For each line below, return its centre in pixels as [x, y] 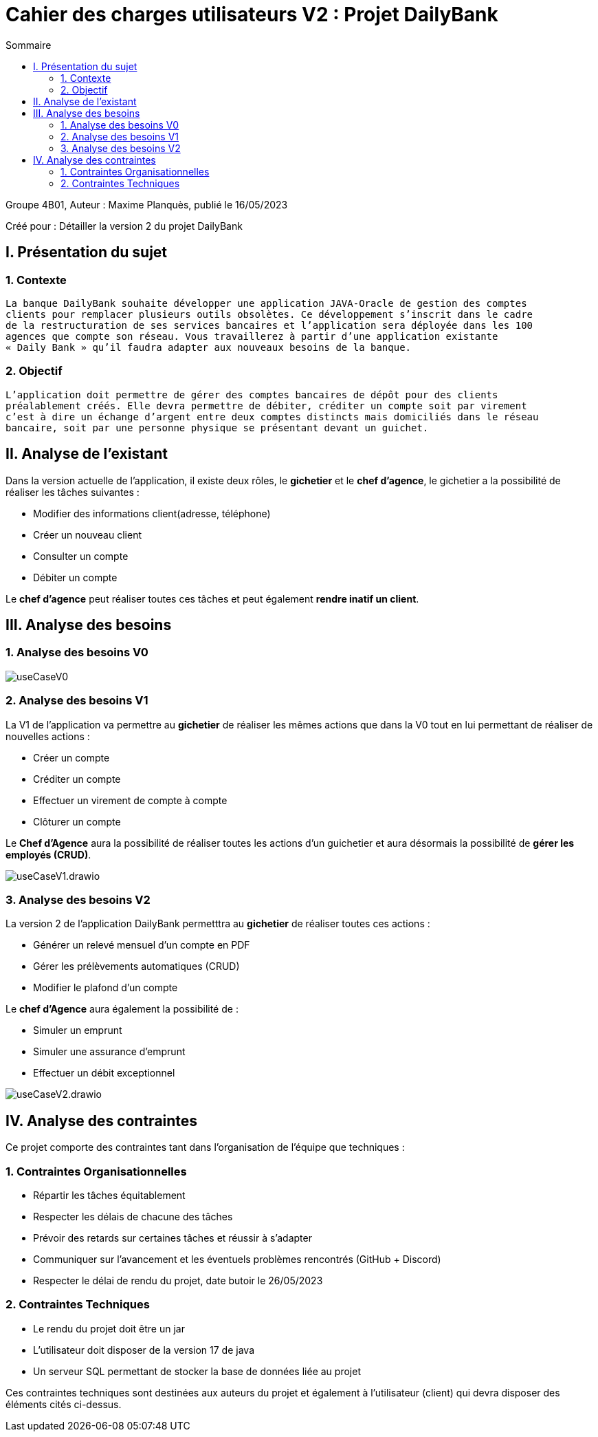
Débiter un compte [75, 577]
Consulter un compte [81, 556]
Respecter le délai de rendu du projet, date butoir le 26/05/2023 [178, 1280]
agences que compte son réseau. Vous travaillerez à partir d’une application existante [252, 336]
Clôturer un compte [77, 821]
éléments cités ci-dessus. [64, 1404]
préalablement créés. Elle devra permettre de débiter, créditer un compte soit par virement [266, 406]
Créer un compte [71, 757]
